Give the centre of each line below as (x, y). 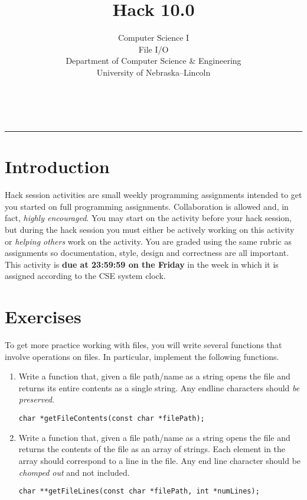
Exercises (43, 316)
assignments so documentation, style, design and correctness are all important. (147, 253)
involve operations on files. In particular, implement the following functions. (142, 356)
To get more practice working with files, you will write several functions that (143, 345)
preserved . (36, 399)
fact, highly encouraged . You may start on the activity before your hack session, (148, 218)
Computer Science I (153, 38)
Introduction (57, 166)
